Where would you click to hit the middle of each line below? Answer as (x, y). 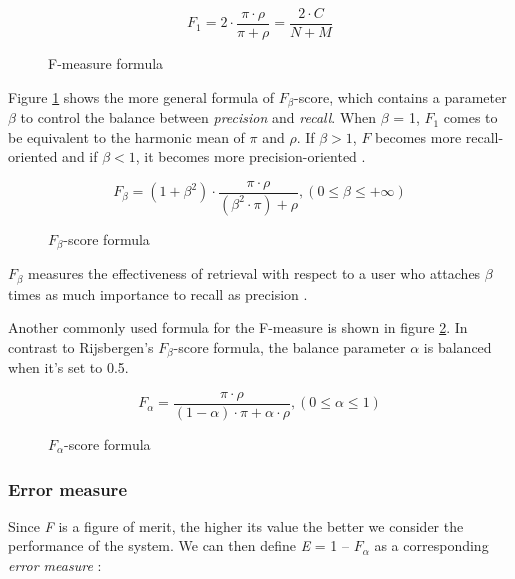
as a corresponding (431, 545)
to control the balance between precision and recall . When (198, 117)
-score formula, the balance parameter (289, 346)
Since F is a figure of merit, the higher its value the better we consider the (236, 525)
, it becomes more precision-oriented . (250, 156)
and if (80, 156)
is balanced (457, 346)
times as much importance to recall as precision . (158, 293)
